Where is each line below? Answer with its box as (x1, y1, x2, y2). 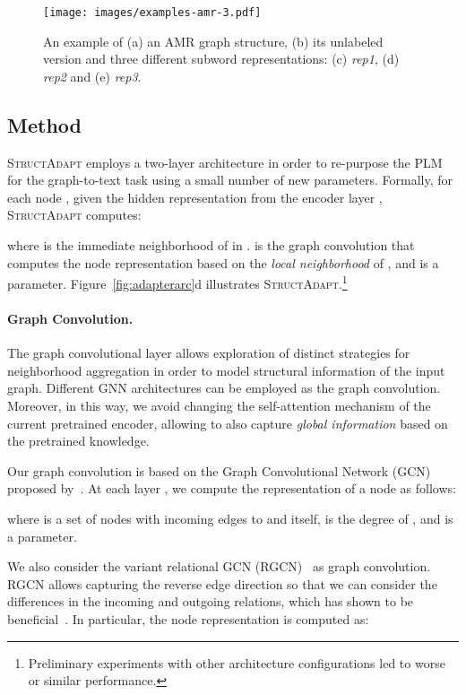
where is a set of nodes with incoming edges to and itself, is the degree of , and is (7, 509, 453, 527)
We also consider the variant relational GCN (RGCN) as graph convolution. (7, 557, 431, 576)
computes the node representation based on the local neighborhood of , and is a (7, 253, 439, 272)
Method (7, 110, 82, 138)
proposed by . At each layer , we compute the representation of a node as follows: (7, 479, 456, 498)
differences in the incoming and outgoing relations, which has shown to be (7, 592, 414, 611)
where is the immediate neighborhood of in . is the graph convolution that (7, 236, 415, 255)
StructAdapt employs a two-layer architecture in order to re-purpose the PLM (7, 152, 443, 171)
